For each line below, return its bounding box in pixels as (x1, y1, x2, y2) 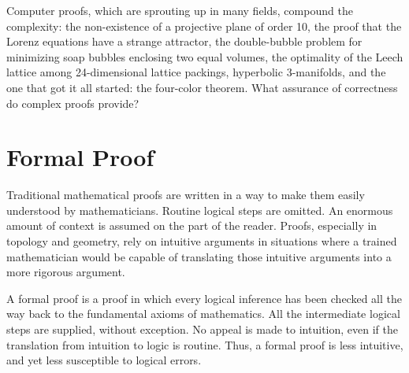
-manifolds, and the (292, 64, 386, 80)
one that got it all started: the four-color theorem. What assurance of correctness (6, 79, 398, 95)
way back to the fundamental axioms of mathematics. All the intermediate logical (6, 305, 400, 322)
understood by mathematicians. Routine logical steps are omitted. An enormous (6, 201, 393, 218)
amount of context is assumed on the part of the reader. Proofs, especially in (6, 217, 377, 234)
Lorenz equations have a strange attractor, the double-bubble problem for (6, 33, 363, 50)
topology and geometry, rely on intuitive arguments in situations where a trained (6, 233, 397, 249)
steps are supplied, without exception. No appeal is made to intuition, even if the (6, 321, 398, 338)
